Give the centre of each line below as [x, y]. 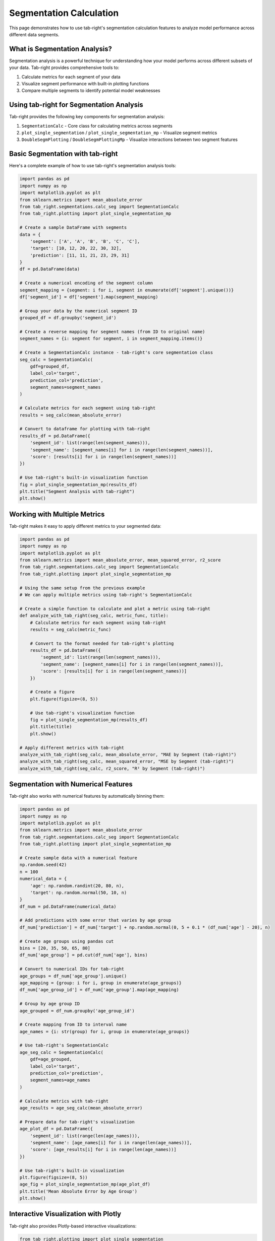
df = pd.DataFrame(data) [50, 269]
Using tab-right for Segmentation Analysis [76, 105]
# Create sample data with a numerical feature [78, 858]
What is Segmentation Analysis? [61, 49]
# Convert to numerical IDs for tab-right [72, 969]
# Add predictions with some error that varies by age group [95, 920]
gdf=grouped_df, [50, 366]
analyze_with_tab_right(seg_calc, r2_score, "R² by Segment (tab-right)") [112, 768]
